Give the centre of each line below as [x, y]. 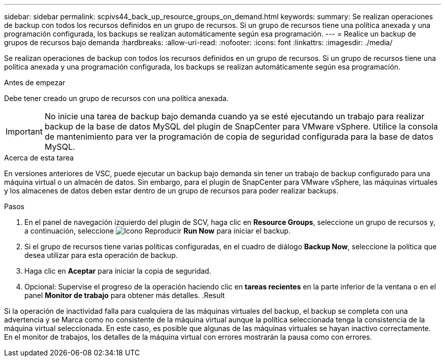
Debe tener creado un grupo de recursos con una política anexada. [116, 98]
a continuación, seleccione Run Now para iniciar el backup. [157, 231]
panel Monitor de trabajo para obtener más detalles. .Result [125, 295]
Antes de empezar [35, 83]
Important [24, 132]
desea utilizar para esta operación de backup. [101, 255]
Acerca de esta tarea [39, 158]
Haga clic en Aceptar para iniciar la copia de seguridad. [118, 271]
